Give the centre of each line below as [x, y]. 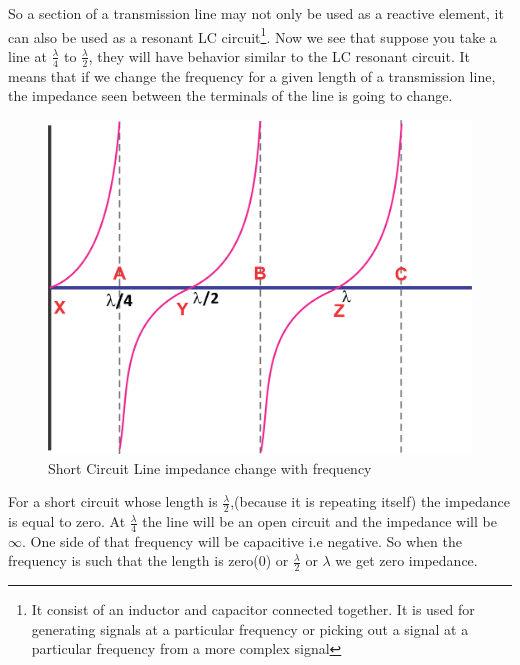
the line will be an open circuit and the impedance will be [319, 521]
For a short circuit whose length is [113, 501]
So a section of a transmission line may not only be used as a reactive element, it [256, 13]
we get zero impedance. [406, 560]
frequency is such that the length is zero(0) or [148, 560]
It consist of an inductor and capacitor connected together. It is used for [253, 609]
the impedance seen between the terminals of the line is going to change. [230, 95]
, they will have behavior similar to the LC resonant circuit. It [279, 55]
